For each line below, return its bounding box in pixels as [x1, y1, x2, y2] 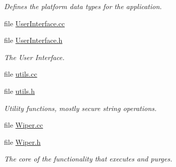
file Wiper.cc [4, 120, 43, 130]
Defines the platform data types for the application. [4, 1, 162, 11]
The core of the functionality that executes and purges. [4, 153, 172, 164]
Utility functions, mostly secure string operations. [4, 102, 157, 113]
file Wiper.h [4, 136, 41, 147]
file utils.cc [4, 69, 37, 79]
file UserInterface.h [4, 35, 63, 45]
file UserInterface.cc [4, 18, 65, 28]
